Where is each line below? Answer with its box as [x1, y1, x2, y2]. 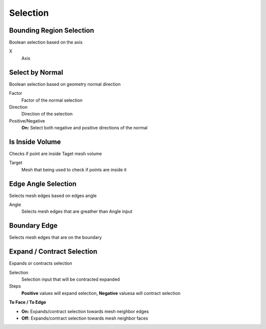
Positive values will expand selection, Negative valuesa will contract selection [21, 290, 181, 296]
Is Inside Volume [9, 137, 61, 146]
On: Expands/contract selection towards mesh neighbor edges [21, 308, 149, 314]
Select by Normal [9, 68, 64, 77]
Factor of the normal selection [21, 97, 83, 103]
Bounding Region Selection [9, 26, 95, 35]
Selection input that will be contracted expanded [21, 277, 120, 283]
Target [9, 160, 23, 165]
